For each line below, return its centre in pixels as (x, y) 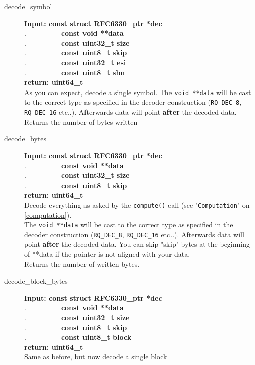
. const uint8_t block (78, 337)
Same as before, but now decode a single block (96, 357)
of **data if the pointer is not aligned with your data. (107, 254)
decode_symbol (28, 6)
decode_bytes (25, 139)
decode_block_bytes (36, 281)
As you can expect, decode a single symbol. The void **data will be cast (138, 92)
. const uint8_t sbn (75, 72)
